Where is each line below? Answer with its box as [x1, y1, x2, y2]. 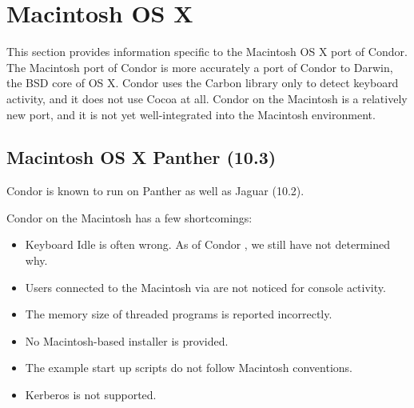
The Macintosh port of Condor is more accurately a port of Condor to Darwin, [6, 58, 393, 75]
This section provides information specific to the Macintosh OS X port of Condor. [6, 43, 408, 60]
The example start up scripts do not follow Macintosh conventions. [25, 359, 352, 376]
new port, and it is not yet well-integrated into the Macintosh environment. [6, 106, 376, 122]
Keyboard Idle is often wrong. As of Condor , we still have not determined [25, 236, 390, 253]
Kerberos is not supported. [25, 386, 157, 403]
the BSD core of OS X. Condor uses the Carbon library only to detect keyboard [6, 74, 399, 91]
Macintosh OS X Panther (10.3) [6, 145, 277, 170]
